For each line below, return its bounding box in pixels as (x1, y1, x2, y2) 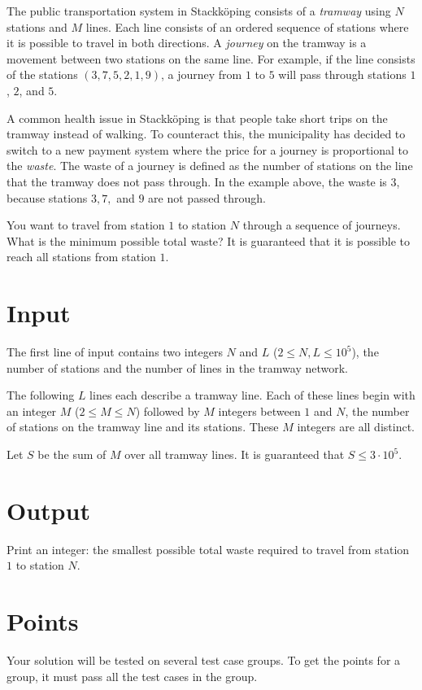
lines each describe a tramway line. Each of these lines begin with (89, 386, 415, 404)
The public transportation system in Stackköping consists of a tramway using (7, 2, 391, 19)
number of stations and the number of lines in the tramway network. (7, 359, 348, 376)
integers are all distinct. (297, 418, 415, 435)
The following (7, 386, 75, 404)
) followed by (135, 402, 200, 419)
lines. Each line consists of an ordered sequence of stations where (85, 18, 409, 35)
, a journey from (160, 66, 242, 83)
